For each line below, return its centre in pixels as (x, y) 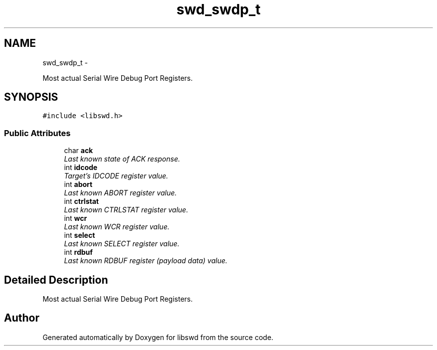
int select (80, 235)
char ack (79, 151)
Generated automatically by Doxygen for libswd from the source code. (158, 337)
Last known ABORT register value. (120, 193)
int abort (78, 184)
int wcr (76, 218)
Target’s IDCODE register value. (116, 176)
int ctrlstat (81, 201)
